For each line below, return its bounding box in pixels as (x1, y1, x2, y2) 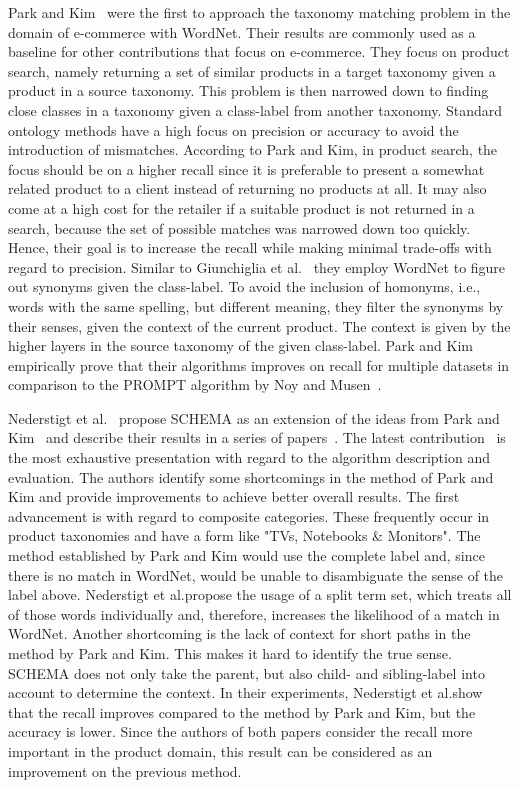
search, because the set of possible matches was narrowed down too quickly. (8, 217, 471, 238)
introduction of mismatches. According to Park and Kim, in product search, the (8, 139, 498, 160)
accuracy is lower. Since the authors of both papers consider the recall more (8, 721, 473, 742)
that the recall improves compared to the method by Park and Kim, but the (8, 701, 476, 722)
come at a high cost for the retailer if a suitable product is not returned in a (8, 197, 475, 218)
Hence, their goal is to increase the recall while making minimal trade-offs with (8, 237, 492, 258)
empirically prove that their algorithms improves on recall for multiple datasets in (8, 354, 510, 375)
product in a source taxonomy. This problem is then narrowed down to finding (8, 80, 489, 101)
